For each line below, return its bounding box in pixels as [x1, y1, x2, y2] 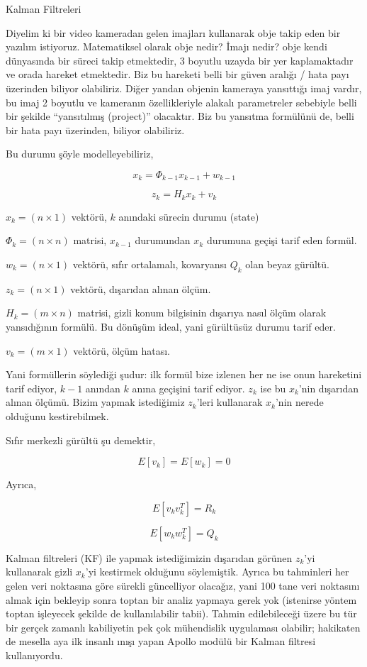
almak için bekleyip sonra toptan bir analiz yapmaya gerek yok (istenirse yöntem [6, 592, 357, 607]
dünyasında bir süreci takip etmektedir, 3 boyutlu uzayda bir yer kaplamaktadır [6, 53, 354, 67]
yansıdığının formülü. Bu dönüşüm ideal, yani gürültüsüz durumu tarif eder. [6, 319, 336, 334]
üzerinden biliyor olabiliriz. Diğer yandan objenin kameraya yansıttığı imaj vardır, [6, 80, 362, 95]
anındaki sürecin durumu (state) [118, 209, 259, 224]
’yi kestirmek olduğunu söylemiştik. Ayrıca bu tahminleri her [85, 564, 349, 579]
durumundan [135, 233, 191, 248]
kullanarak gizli [6, 564, 73, 579]
